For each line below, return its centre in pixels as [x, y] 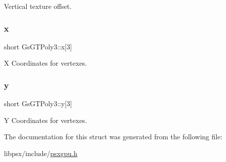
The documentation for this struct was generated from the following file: [113, 137]
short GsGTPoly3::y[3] [38, 103]
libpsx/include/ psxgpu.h [41, 153]
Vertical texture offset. [38, 6]
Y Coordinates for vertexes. [46, 120]
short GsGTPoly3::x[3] [38, 46]
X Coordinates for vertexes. [46, 63]
